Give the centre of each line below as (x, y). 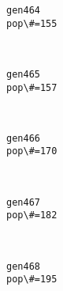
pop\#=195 (32, 280)
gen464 (23, 10)
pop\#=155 (32, 23)
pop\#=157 (32, 87)
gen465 (23, 74)
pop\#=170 (32, 151)
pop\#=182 (32, 215)
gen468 (23, 266)
